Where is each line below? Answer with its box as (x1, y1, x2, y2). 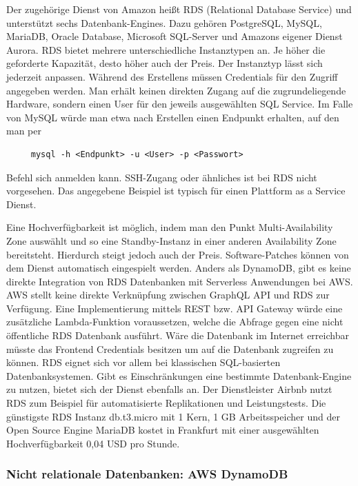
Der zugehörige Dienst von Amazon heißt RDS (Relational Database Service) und (6, 2, 352, 16)
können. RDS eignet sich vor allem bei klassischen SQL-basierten (6, 355, 281, 369)
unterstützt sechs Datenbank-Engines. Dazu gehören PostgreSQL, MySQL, (6, 15, 322, 30)
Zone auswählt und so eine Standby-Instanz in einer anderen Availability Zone (6, 233, 337, 247)
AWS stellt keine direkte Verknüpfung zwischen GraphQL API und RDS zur (6, 287, 330, 302)
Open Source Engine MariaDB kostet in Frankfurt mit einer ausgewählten (6, 423, 319, 437)
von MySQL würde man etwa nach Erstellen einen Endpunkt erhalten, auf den (6, 110, 339, 124)
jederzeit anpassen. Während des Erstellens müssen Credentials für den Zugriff (6, 69, 338, 83)
